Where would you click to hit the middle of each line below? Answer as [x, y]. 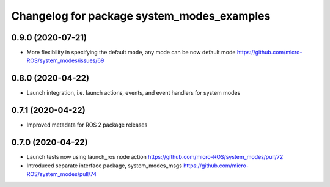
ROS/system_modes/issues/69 [65, 61]
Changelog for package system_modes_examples [141, 16]
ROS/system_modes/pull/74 [62, 174]
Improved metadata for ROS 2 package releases [87, 125]
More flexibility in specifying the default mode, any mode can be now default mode [131, 53]
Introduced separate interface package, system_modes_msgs [105, 166]
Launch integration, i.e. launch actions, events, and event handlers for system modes [134, 93]
